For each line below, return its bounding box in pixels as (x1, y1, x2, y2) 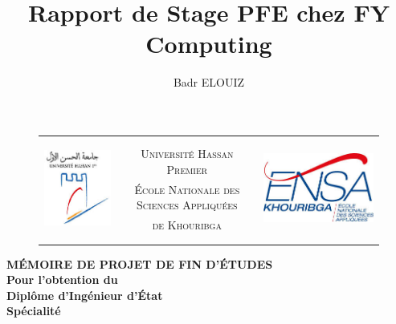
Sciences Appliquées (137, 196, 238, 213)
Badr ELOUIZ (173, 74, 245, 91)
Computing (145, 27, 272, 60)
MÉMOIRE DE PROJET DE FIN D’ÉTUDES (6, 255, 273, 272)
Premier (166, 160, 208, 177)
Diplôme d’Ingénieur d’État (6, 286, 163, 303)
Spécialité (6, 302, 61, 319)
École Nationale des (134, 180, 240, 197)
